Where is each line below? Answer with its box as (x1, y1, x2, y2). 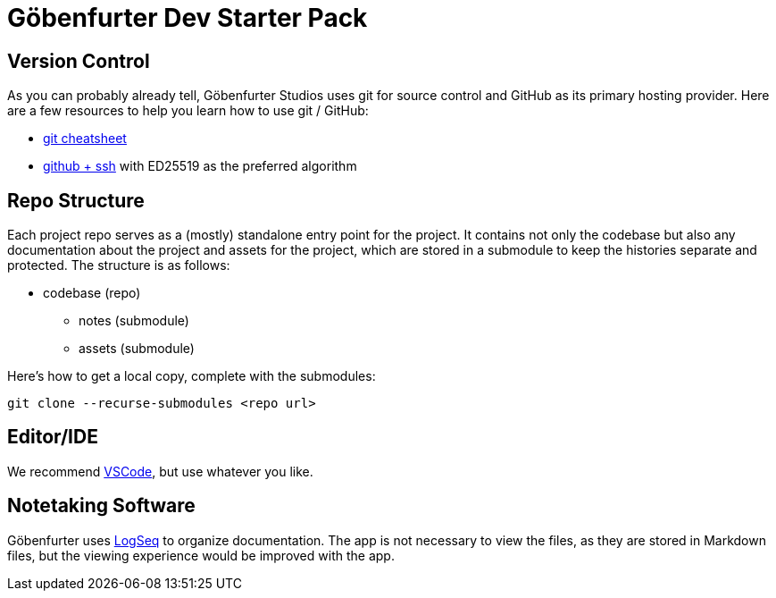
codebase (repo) (43, 285, 141, 301)
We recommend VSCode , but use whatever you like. (7, 463, 313, 479)
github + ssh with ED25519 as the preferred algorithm (43, 158, 357, 174)
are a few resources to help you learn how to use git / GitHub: (7, 103, 369, 119)
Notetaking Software (7, 494, 196, 518)
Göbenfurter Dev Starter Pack (7, 3, 368, 33)
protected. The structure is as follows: (7, 257, 230, 274)
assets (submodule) (79, 341, 195, 357)
